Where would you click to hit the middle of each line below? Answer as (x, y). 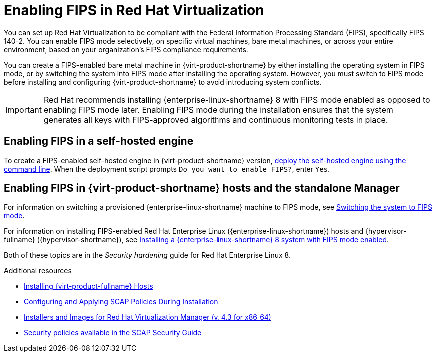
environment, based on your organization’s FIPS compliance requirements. (126, 49)
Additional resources (38, 271)
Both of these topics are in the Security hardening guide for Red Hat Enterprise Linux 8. (147, 255)
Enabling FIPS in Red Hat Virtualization (134, 10)
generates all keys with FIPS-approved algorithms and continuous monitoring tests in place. (216, 120)
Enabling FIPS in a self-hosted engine (99, 141)
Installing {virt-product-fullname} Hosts (89, 286)
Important (24, 110)
